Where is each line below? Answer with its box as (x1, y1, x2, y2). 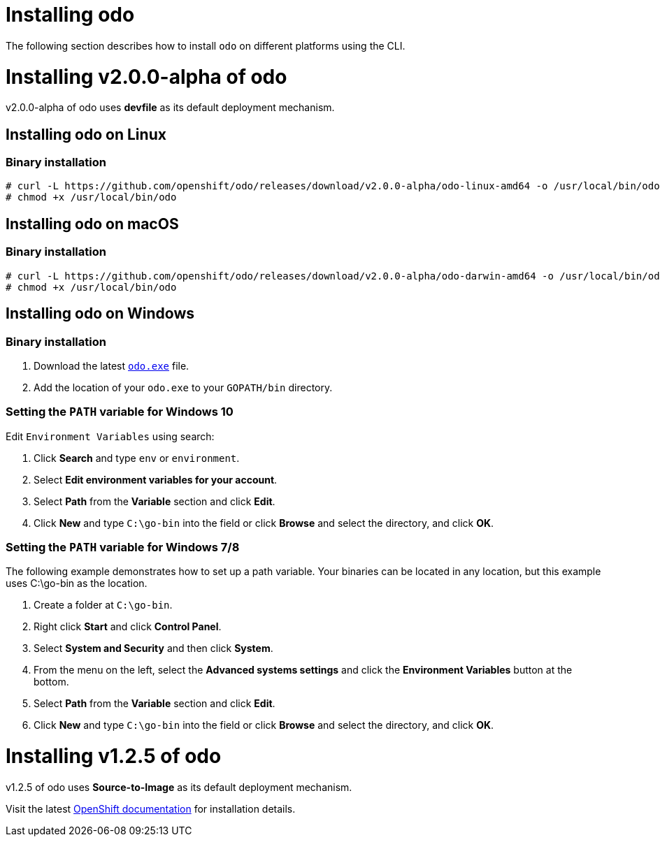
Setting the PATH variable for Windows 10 (6, 405, 234, 419)
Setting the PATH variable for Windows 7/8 (6, 540, 240, 555)
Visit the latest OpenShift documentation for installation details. (6, 802, 296, 815)
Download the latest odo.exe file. (34, 359, 189, 372)
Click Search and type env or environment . (34, 451, 240, 464)
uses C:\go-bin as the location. (6, 577, 148, 590)
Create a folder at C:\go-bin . (34, 599, 173, 611)
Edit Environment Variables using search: (6, 430, 215, 442)
